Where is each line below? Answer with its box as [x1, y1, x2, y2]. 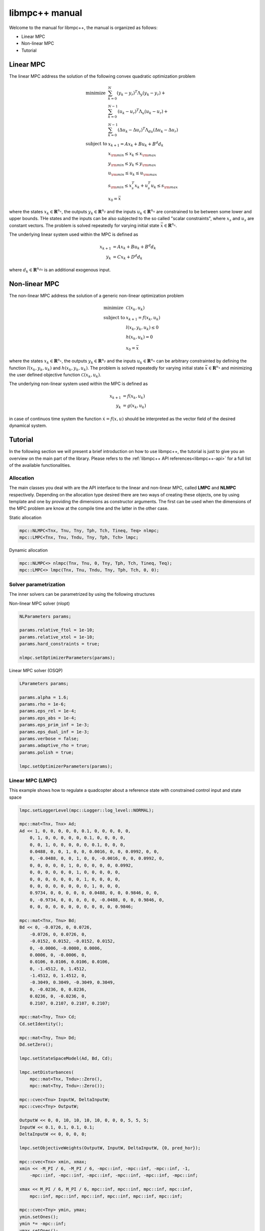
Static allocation [9, 515, 42, 520]
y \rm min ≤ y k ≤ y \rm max [108, 161, 157, 167]
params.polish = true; [19, 749, 74, 755]
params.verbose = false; [19, 736, 79, 742]
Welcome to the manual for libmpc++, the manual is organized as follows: [9, 25, 158, 31]
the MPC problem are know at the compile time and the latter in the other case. [9, 505, 169, 512]
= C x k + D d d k [113, 253, 143, 261]
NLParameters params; [19, 614, 72, 619]
